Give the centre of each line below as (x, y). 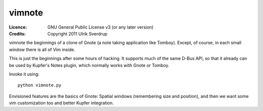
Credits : (18, 33)
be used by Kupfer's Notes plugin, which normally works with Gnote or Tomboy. (89, 65)
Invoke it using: (24, 74)
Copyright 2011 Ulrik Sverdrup (77, 33)
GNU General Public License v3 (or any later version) (100, 27)
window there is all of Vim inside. (42, 49)
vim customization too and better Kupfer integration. (61, 103)
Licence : (18, 27)
